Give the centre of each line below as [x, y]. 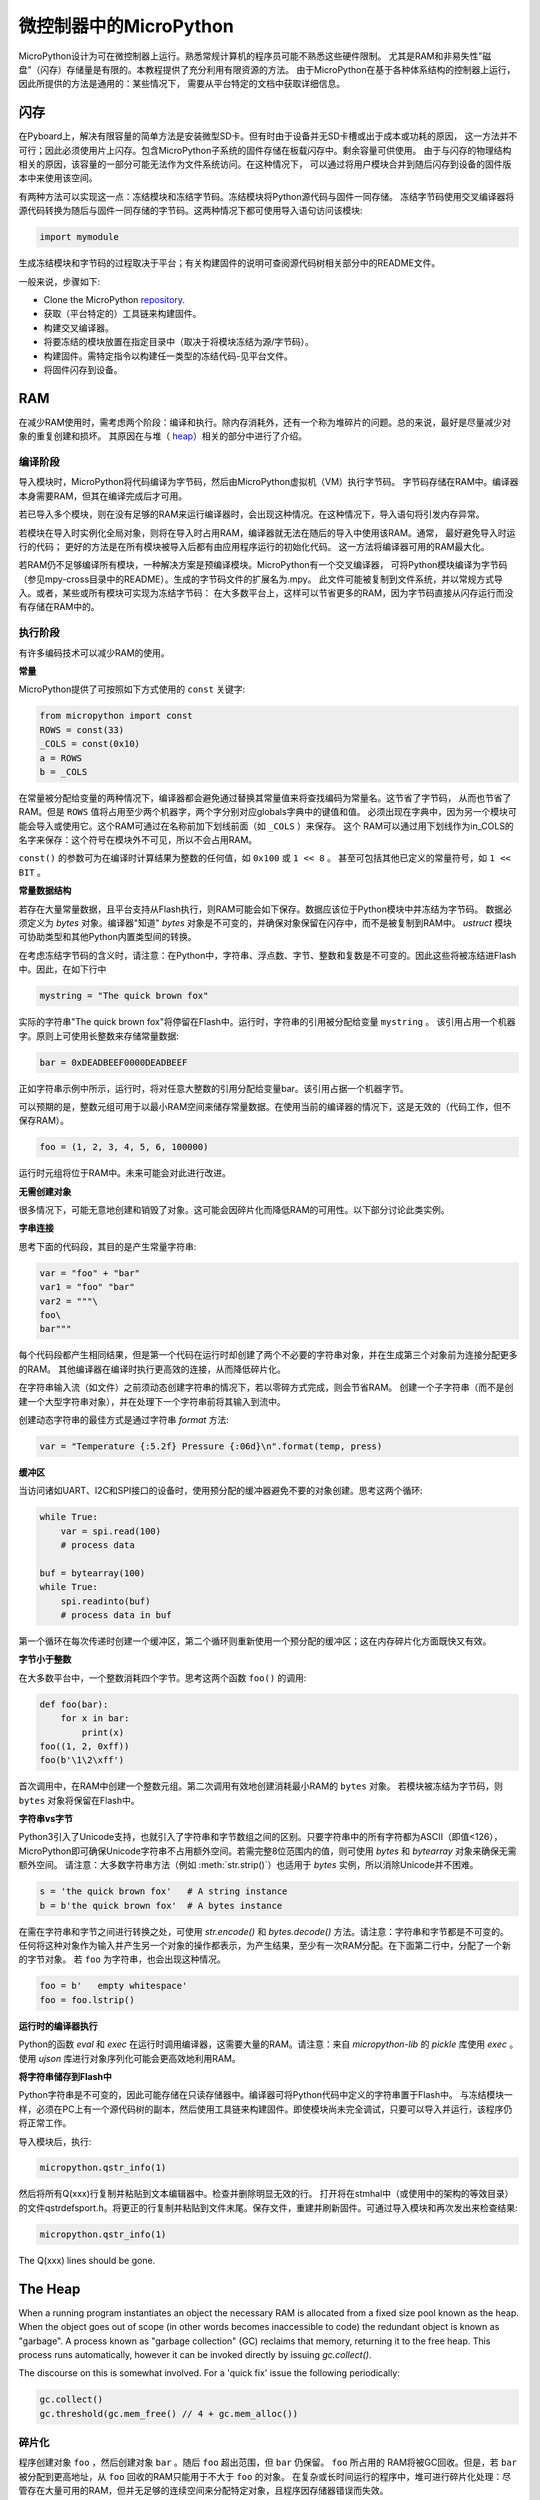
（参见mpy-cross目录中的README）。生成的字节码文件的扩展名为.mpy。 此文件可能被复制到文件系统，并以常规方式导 [261, 579]
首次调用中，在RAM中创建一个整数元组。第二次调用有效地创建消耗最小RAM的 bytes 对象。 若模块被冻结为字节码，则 [261, 1786]
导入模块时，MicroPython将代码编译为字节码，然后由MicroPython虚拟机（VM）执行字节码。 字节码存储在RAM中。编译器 [268, 482]
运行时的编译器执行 [58, 2026]
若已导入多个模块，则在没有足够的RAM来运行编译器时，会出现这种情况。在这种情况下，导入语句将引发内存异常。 [251, 514]
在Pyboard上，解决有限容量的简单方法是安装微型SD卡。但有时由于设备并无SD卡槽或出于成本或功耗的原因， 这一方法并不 [268, 136]
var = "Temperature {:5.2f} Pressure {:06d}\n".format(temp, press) [211, 1446]
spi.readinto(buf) [105, 1601]
